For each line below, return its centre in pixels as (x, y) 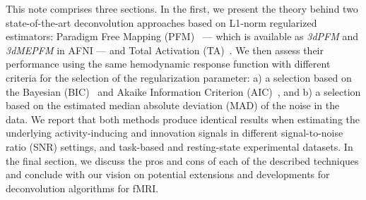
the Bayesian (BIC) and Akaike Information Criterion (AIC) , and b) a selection (183, 91)
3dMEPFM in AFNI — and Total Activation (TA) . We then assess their (165, 50)
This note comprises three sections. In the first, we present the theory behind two (182, 8)
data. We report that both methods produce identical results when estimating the (183, 119)
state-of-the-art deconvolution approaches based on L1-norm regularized (161, 22)
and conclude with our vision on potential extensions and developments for (168, 174)
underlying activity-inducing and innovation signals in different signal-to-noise (175, 133)
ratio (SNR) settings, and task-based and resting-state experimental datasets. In (179, 146)
